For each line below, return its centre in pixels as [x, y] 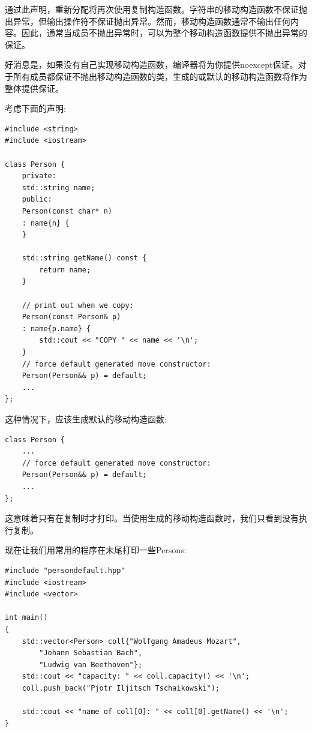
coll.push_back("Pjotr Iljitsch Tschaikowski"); [121, 688]
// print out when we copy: [78, 305]
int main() [26, 618]
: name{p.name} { [56, 328]
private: [39, 176]
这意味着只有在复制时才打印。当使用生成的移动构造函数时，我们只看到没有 [152, 518]
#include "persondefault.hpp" [65, 570]
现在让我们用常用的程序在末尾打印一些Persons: [96, 550]
